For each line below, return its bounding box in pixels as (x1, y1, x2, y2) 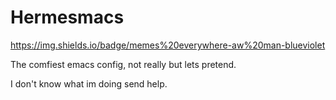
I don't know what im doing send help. (10, 77, 168, 90)
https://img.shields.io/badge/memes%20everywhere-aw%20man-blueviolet (10, 39, 326, 51)
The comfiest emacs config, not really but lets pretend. (10, 58, 237, 70)
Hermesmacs (10, 6, 125, 29)
